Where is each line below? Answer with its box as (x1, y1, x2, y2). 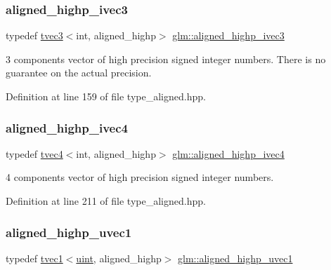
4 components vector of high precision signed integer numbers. (6, 170, 274, 184)
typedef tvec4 (6, 146, 63, 161)
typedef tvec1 (6, 250, 63, 265)
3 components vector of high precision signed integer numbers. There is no (6, 51, 326, 66)
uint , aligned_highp (76, 250, 162, 265)
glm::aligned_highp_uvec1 (178, 250, 293, 265)
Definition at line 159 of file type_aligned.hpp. (6, 89, 206, 103)
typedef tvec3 (6, 28, 63, 43)
